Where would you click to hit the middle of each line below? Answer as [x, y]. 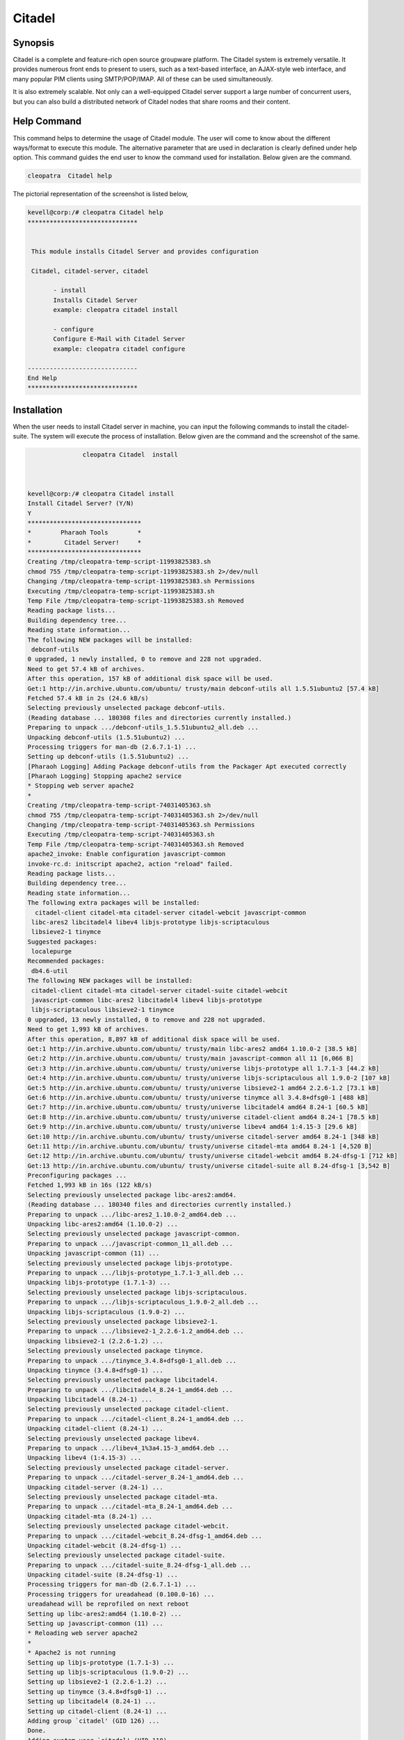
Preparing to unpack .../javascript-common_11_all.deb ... [130, 1243]
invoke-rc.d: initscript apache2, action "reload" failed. [130, 864]
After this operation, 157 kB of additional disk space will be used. [151, 679]
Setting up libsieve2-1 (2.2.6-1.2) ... [97, 1682]
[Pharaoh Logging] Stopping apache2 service [105, 776]
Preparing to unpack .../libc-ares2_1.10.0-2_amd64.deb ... [132, 1214]
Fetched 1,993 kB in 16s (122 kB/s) [90, 1185]
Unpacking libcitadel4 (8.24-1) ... [90, 1400]
